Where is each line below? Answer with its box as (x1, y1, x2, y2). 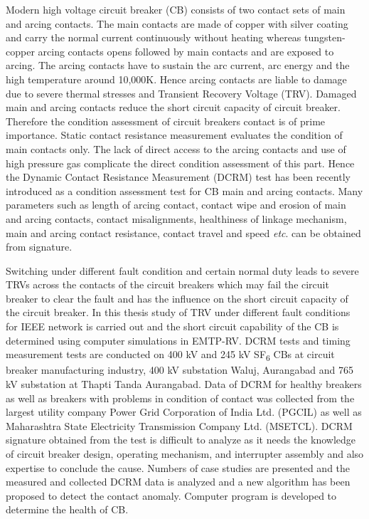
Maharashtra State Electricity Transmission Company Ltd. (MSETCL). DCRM (6, 418, 353, 433)
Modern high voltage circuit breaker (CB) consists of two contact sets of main (6, 2, 346, 16)
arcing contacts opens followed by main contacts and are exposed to (38, 43, 334, 58)
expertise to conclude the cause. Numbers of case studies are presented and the (6, 460, 351, 475)
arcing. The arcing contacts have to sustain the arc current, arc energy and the (6, 58, 350, 73)
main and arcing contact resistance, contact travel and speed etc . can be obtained (6, 225, 361, 240)
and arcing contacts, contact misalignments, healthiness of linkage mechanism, (6, 211, 347, 226)
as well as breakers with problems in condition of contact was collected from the (6, 390, 355, 405)
